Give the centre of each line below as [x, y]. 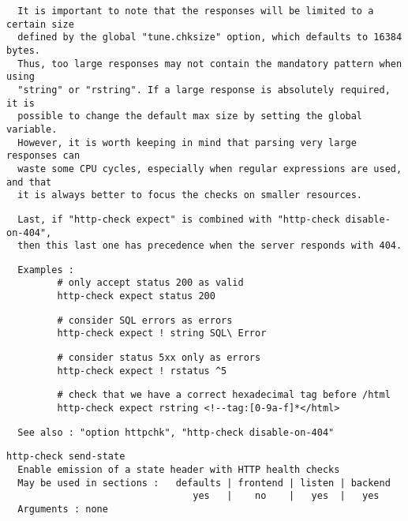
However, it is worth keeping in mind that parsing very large [187, 142]
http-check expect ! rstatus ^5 [142, 371]
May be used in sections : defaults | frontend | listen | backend [204, 483]
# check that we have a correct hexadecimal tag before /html [224, 395]
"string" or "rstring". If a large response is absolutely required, [204, 90]
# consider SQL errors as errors [145, 320]
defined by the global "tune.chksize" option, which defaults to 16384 [210, 37]
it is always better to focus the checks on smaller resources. [190, 195]
